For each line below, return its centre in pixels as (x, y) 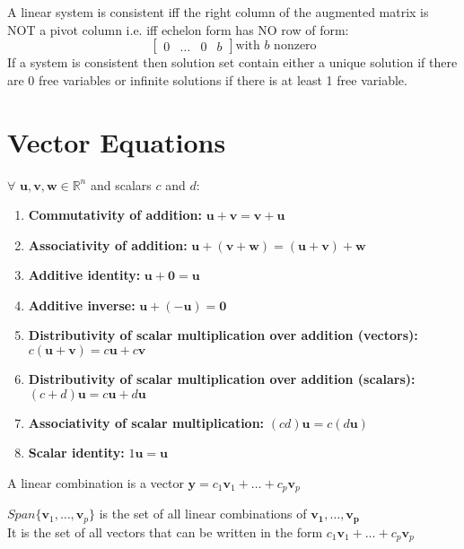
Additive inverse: (82, 305)
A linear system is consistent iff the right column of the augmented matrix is (218, 12)
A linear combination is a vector (96, 482)
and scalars (121, 184)
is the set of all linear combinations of (203, 514)
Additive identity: (84, 275)
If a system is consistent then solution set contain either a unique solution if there (232, 62)
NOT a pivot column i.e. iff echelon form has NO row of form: (178, 29)
